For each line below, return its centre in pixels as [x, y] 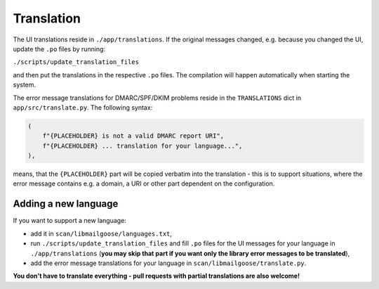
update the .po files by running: [59, 49]
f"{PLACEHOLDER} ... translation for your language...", [142, 146]
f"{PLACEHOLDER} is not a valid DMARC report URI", [133, 136]
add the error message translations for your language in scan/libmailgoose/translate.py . [168, 263]
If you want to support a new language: [69, 221]
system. [25, 85]
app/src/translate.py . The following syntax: [83, 107]
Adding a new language [66, 204]
